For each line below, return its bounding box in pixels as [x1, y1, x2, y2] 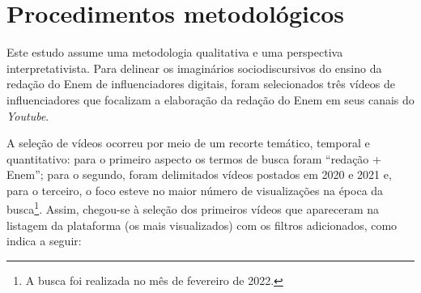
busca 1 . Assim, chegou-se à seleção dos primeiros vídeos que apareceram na [6, 198, 379, 218]
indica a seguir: [6, 232, 82, 249]
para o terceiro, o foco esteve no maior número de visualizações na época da [6, 181, 384, 198]
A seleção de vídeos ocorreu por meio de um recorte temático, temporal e [6, 134, 370, 151]
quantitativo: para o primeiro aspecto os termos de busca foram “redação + [6, 150, 381, 167]
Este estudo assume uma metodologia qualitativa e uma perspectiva [6, 44, 343, 61]
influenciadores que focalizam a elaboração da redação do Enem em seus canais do [6, 91, 415, 108]
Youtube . [6, 107, 49, 124]
